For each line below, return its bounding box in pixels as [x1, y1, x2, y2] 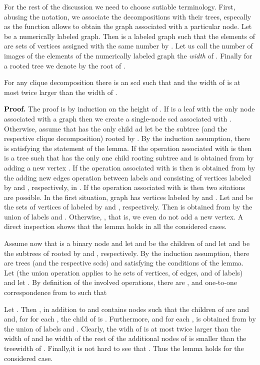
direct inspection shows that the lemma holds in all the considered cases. [4, 221, 227, 231]
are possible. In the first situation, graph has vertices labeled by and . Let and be [4, 191, 253, 202]
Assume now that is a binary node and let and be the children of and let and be [4, 238, 250, 248]
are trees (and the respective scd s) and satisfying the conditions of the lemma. [4, 257, 243, 268]
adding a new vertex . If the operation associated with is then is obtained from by [4, 162, 255, 172]
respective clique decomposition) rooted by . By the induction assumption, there [4, 133, 250, 143]
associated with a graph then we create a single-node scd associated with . [4, 113, 231, 123]
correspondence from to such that [4, 287, 107, 297]
